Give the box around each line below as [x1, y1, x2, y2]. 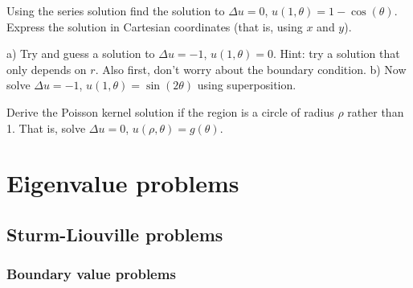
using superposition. [197, 76, 296, 93]
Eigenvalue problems [6, 167, 239, 200]
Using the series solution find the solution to [6, 2, 225, 19]
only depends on [6, 60, 87, 77]
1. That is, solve [6, 119, 86, 136]
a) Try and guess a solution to [6, 45, 155, 62]
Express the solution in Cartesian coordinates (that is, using [6, 18, 303, 35]
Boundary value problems [6, 264, 176, 284]
